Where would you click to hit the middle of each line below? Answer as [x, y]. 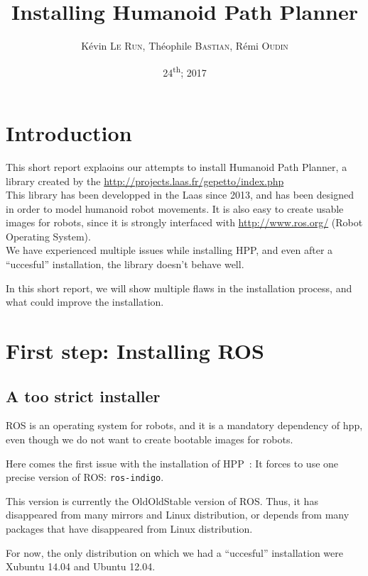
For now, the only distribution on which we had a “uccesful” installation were [175, 552]
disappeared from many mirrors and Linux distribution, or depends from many [178, 515]
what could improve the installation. [85, 302]
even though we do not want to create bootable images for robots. [150, 439]
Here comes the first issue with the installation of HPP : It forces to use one [172, 463]
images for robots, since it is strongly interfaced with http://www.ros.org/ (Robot [184, 222]
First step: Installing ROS [135, 351]
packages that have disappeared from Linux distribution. [129, 529]
